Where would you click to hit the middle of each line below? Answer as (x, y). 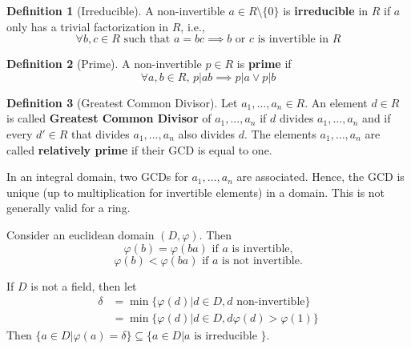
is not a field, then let (84, 285)
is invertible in (293, 40)
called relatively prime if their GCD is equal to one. (139, 149)
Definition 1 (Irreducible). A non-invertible (116, 10)
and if (377, 118)
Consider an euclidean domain (81, 234)
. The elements (280, 133)
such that (147, 40)
